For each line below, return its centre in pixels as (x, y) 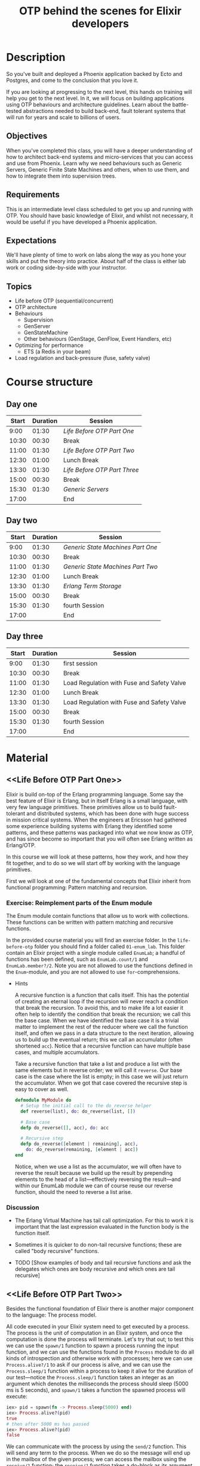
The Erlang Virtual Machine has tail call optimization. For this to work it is (104, 1220)
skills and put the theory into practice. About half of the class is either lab (96, 261)
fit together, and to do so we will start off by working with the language (93, 863)
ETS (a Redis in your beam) (57, 352)
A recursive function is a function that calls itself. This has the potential (102, 995)
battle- (181, 104)
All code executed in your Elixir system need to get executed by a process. (98, 1327)
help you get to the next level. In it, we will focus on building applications (95, 98)
